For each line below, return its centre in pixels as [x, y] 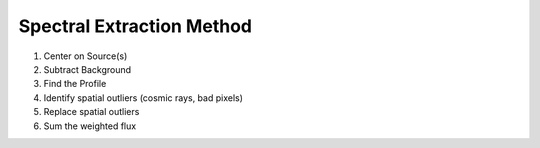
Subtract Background [87, 69]
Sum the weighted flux [90, 126]
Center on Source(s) [85, 56]
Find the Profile [75, 84]
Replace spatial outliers [91, 112]
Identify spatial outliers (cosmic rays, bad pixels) [143, 97]
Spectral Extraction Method [135, 26]
